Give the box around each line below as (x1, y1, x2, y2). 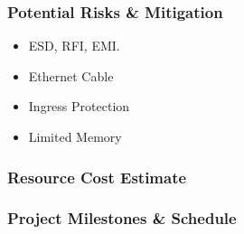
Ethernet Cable (28, 66, 114, 85)
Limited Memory (28, 127, 122, 145)
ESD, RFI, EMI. (28, 36, 120, 55)
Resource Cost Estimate (7, 165, 187, 188)
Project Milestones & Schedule (7, 207, 237, 229)
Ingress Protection (28, 97, 130, 116)
